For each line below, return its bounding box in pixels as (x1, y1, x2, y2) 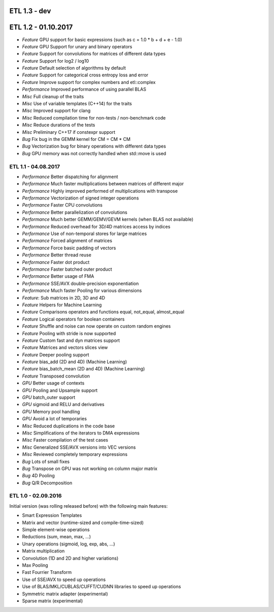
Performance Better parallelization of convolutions (22, 209, 128, 215)
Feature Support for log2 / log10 (22, 57, 89, 64)
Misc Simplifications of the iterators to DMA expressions (22, 430, 140, 436)
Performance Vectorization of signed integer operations (22, 195, 139, 201)
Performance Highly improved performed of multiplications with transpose (22, 188, 178, 194)
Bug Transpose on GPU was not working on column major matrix (22, 465, 157, 472)
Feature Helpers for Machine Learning (22, 302, 102, 308)
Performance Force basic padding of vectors (22, 245, 116, 251)
